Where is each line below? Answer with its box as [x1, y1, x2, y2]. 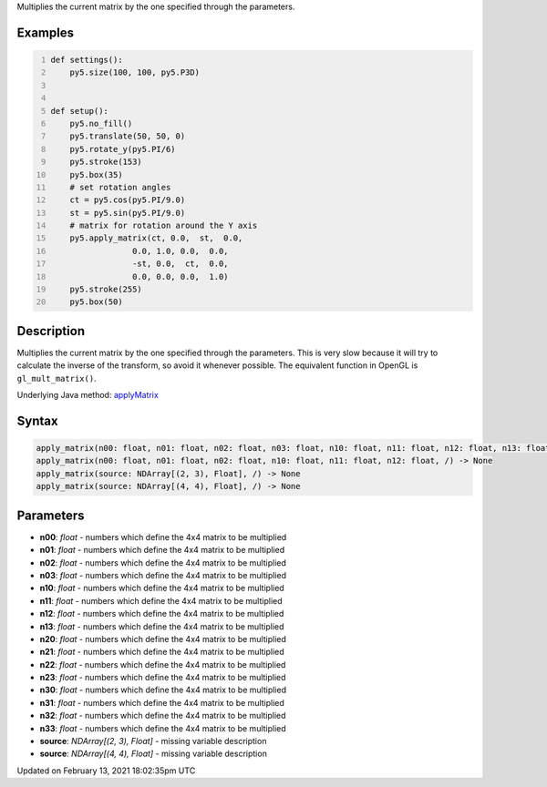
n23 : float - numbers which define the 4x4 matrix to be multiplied [39, 672, 286, 683]
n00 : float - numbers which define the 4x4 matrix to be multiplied [39, 531, 287, 542]
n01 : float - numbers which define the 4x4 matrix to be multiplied [39, 545, 285, 556]
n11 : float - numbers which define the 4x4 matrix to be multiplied [39, 595, 283, 606]
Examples [16, 25, 75, 40]
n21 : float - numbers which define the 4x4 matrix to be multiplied [39, 647, 284, 658]
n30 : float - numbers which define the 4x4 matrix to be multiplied [39, 684, 287, 696]
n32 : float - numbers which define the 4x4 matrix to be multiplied [39, 710, 286, 721]
